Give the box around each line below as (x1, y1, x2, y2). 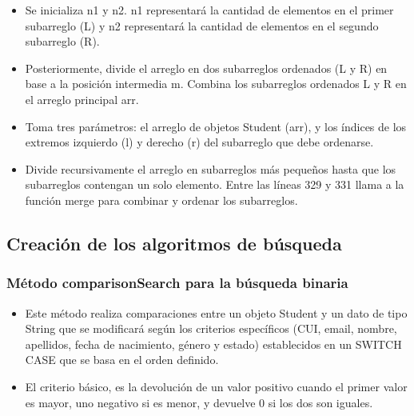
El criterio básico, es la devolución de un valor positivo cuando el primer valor (25, 378, 408, 394)
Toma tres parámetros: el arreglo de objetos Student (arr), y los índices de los (25, 118, 407, 134)
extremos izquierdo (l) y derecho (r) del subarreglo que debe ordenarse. (25, 134, 374, 150)
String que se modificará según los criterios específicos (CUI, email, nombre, (25, 320, 397, 337)
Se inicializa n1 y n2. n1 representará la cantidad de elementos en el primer (25, 2, 394, 18)
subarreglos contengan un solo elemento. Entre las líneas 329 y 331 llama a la (25, 176, 404, 193)
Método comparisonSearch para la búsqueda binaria (6, 273, 348, 293)
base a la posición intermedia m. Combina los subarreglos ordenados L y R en (25, 75, 407, 92)
